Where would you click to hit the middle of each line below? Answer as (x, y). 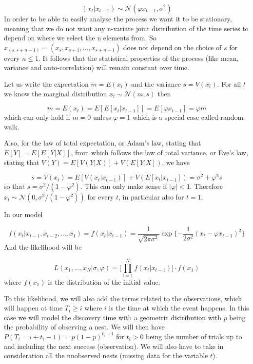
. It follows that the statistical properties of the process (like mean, (139, 58)
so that (14, 186)
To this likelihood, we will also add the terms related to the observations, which (123, 298)
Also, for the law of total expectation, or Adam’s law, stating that (103, 143)
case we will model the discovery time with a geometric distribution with (113, 317)
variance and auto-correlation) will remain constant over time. (97, 67)
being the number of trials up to (194, 336)
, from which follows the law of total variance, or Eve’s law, (160, 152)
